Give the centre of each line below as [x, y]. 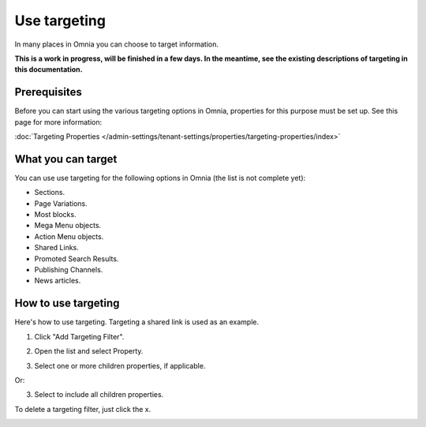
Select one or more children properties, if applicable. [120, 365]
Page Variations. [61, 203]
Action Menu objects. [69, 236]
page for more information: [58, 122]
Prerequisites [48, 92]
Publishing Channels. [69, 270]
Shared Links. [56, 248]
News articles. [58, 281]
